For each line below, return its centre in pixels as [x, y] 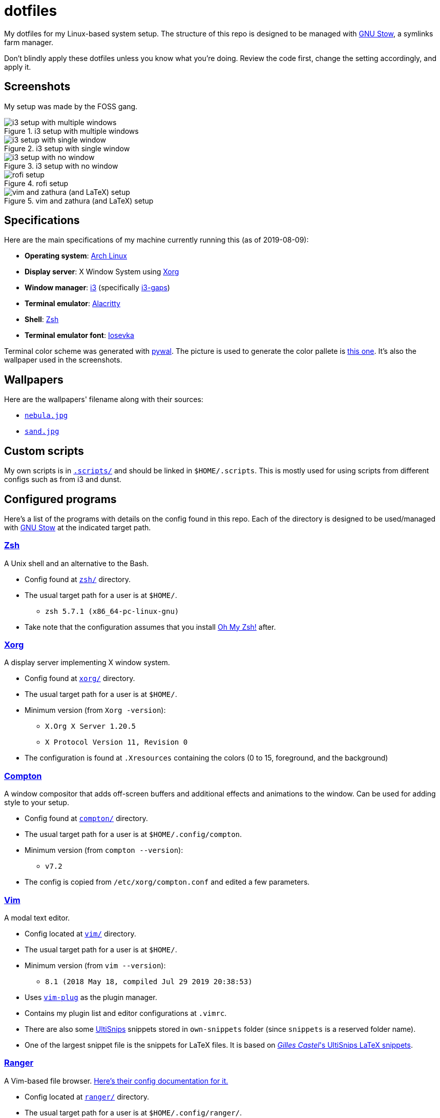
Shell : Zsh [42, 320]
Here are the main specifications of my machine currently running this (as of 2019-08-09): [156, 240]
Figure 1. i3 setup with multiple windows [71, 131]
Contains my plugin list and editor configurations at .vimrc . [126, 1013]
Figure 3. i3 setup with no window [61, 166]
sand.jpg [42, 432]
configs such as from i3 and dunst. [63, 480]
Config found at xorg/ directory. [80, 678]
